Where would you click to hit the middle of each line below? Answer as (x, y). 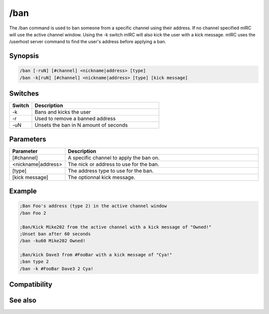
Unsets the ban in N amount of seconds (81, 125)
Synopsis (24, 56)
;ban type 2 (34, 262)
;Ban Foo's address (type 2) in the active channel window (93, 206)
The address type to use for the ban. (111, 171)
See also (23, 300)
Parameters (28, 139)
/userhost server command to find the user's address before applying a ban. (88, 42)
